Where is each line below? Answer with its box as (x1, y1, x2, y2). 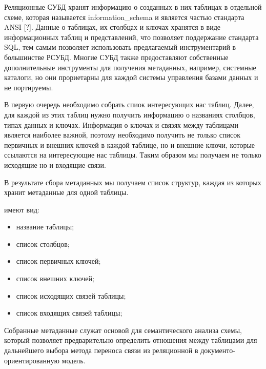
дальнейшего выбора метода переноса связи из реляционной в (4, 345, 198, 356)
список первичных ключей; (16, 256, 101, 266)
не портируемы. (4, 82, 53, 92)
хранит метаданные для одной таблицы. (4, 187, 129, 198)
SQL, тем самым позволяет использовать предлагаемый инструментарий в (4, 42, 236, 52)
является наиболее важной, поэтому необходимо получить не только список (4, 129, 240, 140)
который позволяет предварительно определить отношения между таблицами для (4, 335, 257, 345)
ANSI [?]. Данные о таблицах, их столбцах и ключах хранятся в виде (4, 22, 220, 32)
